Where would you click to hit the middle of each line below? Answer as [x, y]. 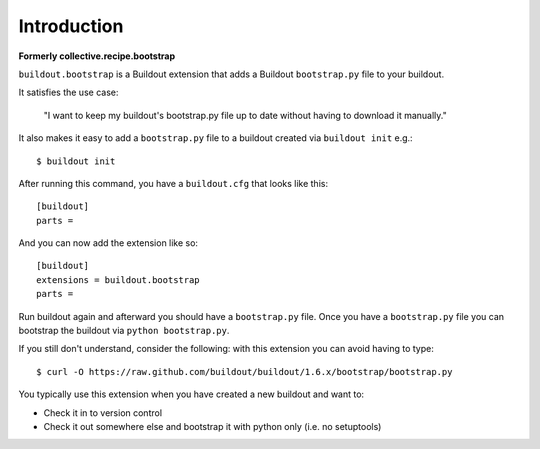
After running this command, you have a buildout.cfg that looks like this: [173, 183]
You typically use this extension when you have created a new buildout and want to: [191, 394]
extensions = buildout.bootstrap [118, 279]
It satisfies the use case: [68, 92]
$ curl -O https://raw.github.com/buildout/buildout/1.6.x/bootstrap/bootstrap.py [244, 371]
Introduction [71, 26]
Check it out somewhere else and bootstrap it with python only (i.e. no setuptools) [212, 426]
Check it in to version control [103, 412]
